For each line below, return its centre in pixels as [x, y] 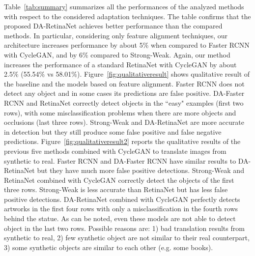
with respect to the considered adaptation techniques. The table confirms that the [127, 16]
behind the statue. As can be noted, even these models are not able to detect [120, 218]
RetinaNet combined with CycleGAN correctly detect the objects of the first [119, 180]
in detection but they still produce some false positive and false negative [113, 131]
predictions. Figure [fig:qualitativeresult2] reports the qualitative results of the [122, 141]
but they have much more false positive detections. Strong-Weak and [141, 170]
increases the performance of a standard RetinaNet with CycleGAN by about [120, 64]
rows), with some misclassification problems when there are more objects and [120, 112]
